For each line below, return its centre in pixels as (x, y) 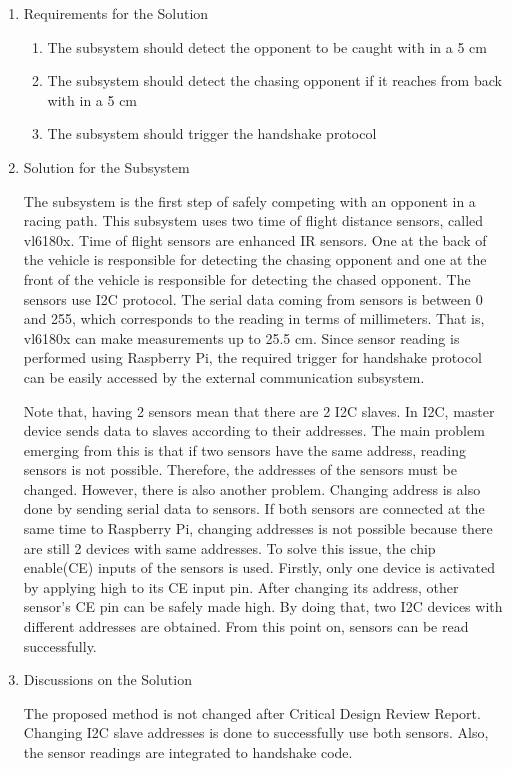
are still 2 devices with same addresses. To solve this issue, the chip (229, 547)
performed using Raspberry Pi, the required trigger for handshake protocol (252, 357)
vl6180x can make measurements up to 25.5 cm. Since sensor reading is (241, 337)
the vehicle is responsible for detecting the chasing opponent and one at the (255, 259)
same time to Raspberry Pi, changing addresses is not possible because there (258, 528)
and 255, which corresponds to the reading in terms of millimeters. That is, (254, 318)
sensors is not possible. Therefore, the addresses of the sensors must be (240, 469)
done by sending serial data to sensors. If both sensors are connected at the (254, 508)
